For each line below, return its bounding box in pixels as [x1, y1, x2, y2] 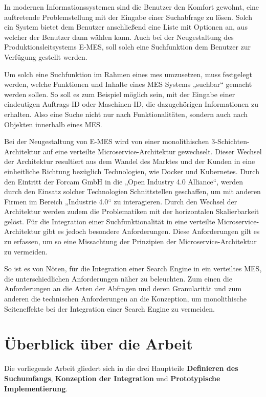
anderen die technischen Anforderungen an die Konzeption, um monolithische [4, 293, 247, 304]
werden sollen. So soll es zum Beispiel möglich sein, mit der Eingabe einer [4, 88, 235, 99]
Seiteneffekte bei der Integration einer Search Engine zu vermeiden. [4, 303, 215, 314]
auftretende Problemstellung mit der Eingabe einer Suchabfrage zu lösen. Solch [4, 11, 252, 22]
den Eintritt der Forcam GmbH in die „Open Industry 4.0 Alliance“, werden [4, 176, 243, 186]
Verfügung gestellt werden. [4, 51, 87, 62]
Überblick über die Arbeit [4, 333, 193, 354]
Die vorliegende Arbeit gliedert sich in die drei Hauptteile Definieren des [4, 363, 238, 373]
